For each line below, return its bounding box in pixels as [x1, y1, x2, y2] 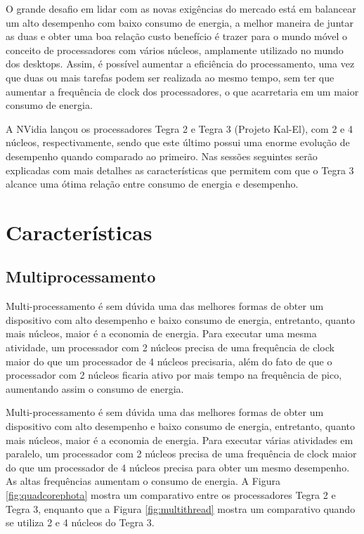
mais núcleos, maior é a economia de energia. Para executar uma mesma [6, 326, 317, 341]
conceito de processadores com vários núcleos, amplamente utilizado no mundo [6, 42, 344, 57]
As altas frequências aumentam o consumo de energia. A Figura [6, 474, 281, 488]
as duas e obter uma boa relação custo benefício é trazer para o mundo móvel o [6, 29, 348, 44]
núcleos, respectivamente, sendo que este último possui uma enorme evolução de [6, 135, 350, 150]
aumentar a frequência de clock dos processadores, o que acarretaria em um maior [6, 84, 359, 98]
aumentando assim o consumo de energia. [6, 381, 184, 396]
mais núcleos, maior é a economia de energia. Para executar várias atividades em [6, 432, 353, 447]
